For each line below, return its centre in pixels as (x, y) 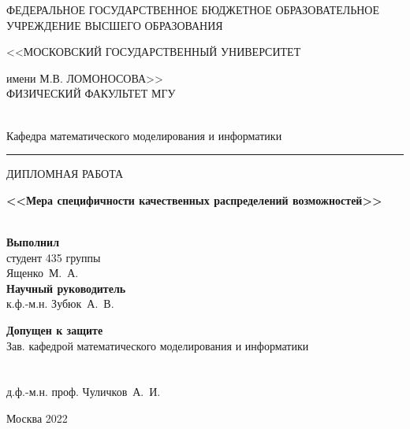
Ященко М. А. (43, 273)
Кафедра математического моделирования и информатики (144, 135)
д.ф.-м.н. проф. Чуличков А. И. (84, 392)
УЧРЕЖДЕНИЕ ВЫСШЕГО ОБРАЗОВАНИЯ (115, 25)
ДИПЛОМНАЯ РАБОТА (65, 174)
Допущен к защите (55, 329)
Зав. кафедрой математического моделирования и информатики (158, 345)
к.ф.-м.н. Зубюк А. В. (60, 303)
